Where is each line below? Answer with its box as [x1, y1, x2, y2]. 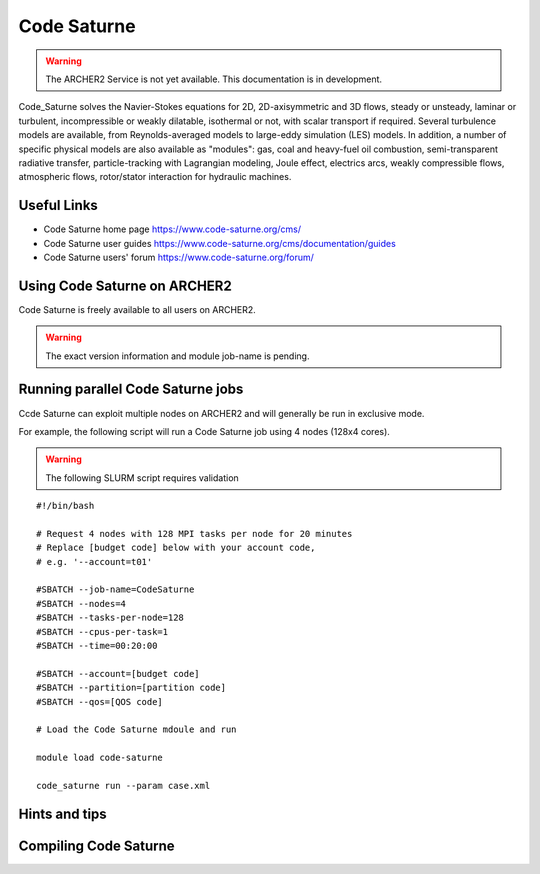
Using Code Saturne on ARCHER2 [18, 277, 232, 294]
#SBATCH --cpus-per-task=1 [36, 626, 169, 637]
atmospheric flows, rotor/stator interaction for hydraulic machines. [18, 171, 292, 183]
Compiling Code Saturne [18, 837, 175, 854]
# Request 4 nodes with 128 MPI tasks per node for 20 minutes [36, 528, 353, 539]
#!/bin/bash [36, 500, 95, 512]
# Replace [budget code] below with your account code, [36, 542, 316, 554]
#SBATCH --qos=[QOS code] [36, 696, 164, 707]
